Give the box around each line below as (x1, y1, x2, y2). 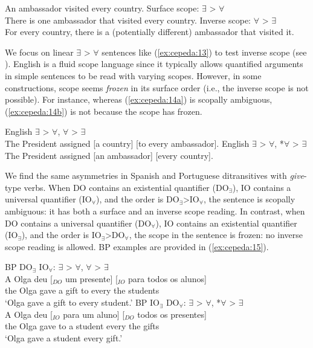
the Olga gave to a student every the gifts (5, 320, 160, 332)
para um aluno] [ (63, 308, 125, 320)
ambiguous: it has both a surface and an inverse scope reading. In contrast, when (5, 204, 305, 217)
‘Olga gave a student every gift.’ (5, 331, 123, 344)
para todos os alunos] (128, 272, 207, 285)
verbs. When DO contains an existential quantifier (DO (24, 181, 229, 193)
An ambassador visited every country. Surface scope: (5, 2, 199, 14)
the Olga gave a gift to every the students (5, 284, 160, 297)
